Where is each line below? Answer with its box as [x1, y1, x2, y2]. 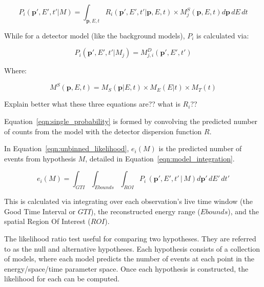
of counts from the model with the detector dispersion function [4, 126, 202, 136]
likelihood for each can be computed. [4, 273, 120, 284]
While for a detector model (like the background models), [4, 30, 185, 40]
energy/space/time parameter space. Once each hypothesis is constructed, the [4, 263, 249, 274]
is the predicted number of [158, 143, 242, 154]
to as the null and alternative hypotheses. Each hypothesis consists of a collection [4, 243, 260, 254]
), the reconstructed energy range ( [91, 206, 200, 216]
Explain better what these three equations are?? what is [4, 98, 180, 109]
